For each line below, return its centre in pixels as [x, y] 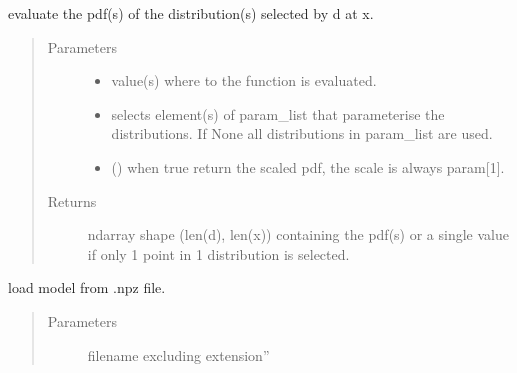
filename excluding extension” [178, 354]
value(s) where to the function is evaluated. [244, 80]
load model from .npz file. [87, 287]
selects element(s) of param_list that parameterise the [278, 113]
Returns [72, 200]
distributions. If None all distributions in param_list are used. [302, 133]
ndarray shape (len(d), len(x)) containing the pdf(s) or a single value [298, 234]
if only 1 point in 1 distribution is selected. [218, 253]
